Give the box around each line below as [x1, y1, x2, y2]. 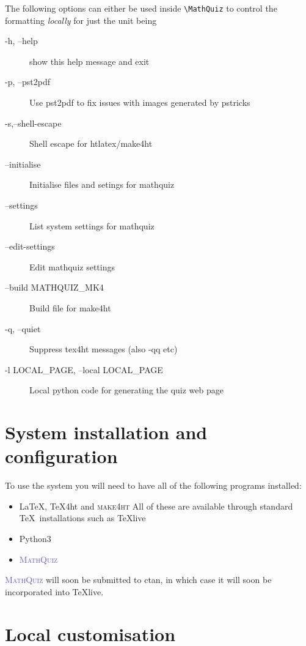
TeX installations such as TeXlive [19, 511, 146, 524]
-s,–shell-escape [5, 116, 62, 129]
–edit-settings [5, 240, 55, 253]
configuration [5, 444, 118, 469]
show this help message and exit [29, 54, 150, 67]
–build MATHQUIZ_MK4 [5, 281, 104, 294]
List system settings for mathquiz [29, 219, 155, 232]
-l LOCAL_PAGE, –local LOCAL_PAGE [5, 363, 163, 376]
